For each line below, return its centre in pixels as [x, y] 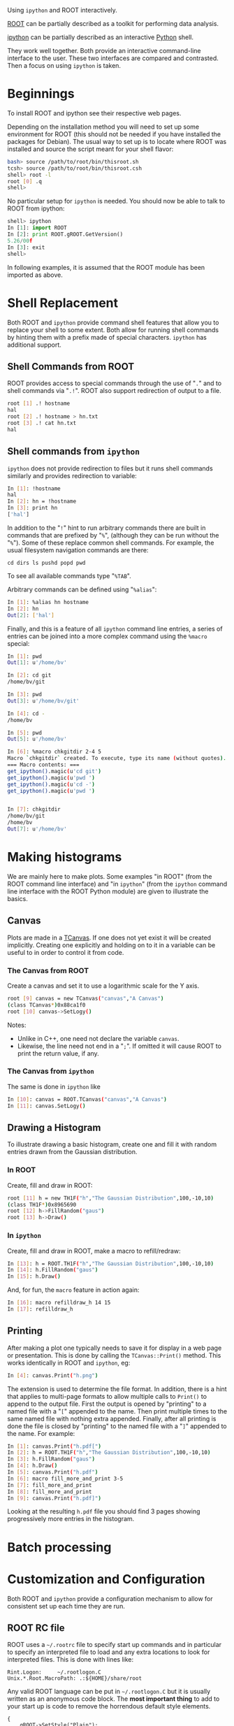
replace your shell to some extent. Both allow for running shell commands [113, 330]
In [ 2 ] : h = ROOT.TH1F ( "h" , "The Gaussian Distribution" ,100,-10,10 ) [109, 1453]
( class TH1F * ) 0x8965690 [42, 1204]
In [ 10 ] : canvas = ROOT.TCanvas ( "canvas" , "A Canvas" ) [87, 1099]
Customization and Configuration [106, 1579]
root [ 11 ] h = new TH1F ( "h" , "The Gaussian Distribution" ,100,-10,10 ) [111, 1198]
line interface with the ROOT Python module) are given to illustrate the [108, 891]
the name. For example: [41, 1433]
